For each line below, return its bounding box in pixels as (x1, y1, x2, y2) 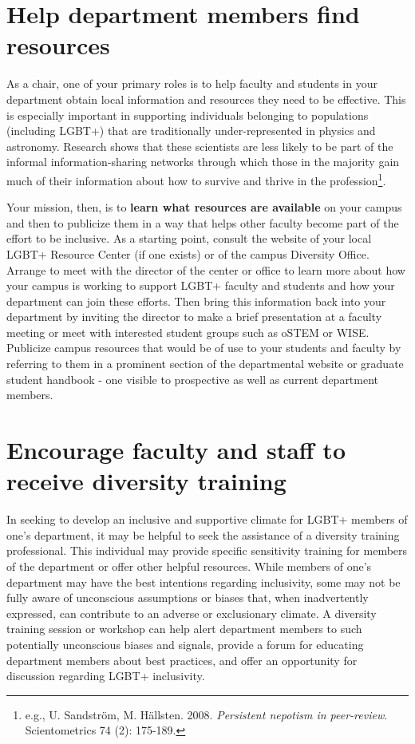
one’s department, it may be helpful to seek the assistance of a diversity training (6, 526, 400, 543)
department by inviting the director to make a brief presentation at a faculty (6, 308, 382, 325)
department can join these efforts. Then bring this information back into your (6, 292, 386, 309)
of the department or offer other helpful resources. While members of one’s (6, 557, 372, 574)
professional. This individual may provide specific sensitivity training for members (6, 542, 408, 559)
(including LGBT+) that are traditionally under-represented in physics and (6, 122, 376, 139)
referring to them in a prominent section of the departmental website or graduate (6, 355, 404, 372)
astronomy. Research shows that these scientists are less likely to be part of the (6, 137, 393, 154)
